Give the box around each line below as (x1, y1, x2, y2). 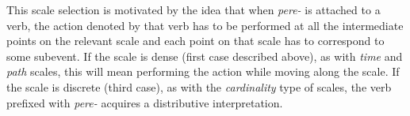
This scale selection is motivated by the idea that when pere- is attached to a (6, 2, 381, 17)
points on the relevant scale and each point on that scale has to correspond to (6, 32, 385, 49)
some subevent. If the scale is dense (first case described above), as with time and (6, 47, 403, 64)
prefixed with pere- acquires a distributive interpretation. (6, 94, 283, 110)
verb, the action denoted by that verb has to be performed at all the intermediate (6, 17, 404, 33)
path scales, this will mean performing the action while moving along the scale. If (6, 63, 400, 80)
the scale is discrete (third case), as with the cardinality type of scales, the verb (6, 78, 392, 95)
